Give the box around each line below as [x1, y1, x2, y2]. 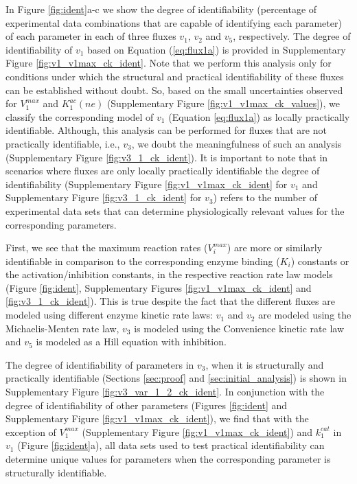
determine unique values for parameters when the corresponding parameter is [5, 452, 331, 465]
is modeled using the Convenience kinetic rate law [134, 321, 345, 335]
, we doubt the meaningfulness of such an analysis [131, 136, 342, 150]
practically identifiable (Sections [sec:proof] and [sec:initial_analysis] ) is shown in [5, 371, 347, 385]
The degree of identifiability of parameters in [5, 357, 194, 371]
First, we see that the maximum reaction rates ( [5, 240, 208, 255]
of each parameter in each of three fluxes [5, 29, 176, 43]
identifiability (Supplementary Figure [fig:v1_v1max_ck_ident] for [5, 176, 288, 191]
